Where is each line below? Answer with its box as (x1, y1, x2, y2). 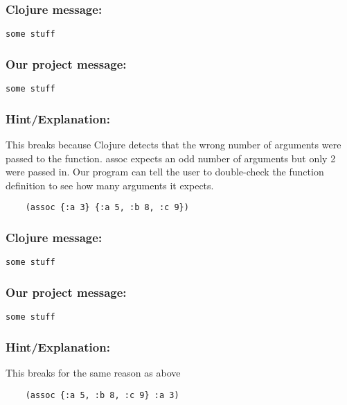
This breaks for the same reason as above (6, 365, 181, 379)
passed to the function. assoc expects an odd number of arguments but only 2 (6, 150, 336, 165)
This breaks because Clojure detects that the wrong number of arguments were (6, 137, 341, 151)
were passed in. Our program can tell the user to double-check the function (6, 164, 324, 179)
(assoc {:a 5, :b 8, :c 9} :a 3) (25, 390, 179, 400)
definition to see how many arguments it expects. (6, 178, 214, 192)
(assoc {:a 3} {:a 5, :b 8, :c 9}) (25, 203, 189, 213)
